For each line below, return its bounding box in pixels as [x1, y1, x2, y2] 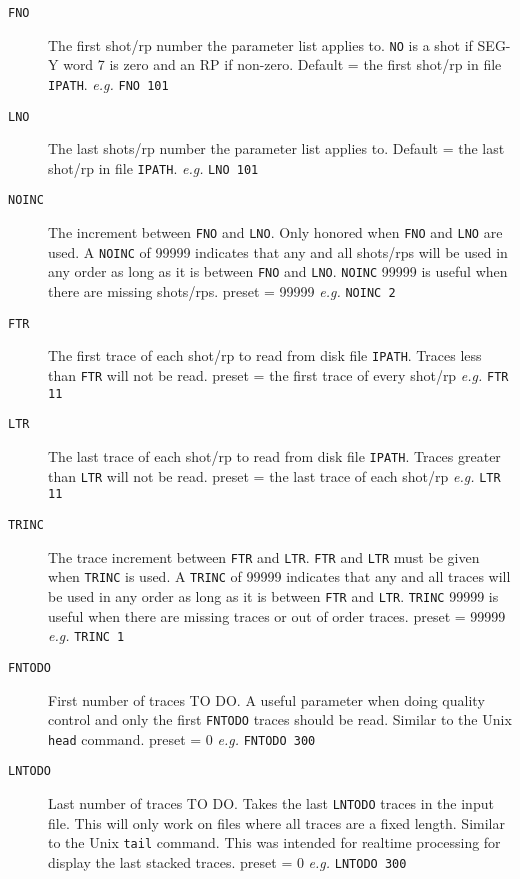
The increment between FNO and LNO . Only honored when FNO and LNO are [48, 222, 503, 243]
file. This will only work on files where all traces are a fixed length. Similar [48, 812, 505, 833]
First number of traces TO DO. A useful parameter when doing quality [48, 689, 485, 710]
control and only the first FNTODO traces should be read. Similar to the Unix [48, 709, 512, 730]
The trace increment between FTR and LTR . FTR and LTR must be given [48, 546, 480, 567]
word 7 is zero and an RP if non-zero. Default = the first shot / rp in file [63, 54, 502, 75]
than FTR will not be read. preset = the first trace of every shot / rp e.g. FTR [48, 365, 509, 386]
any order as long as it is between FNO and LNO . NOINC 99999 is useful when [48, 261, 508, 282]
